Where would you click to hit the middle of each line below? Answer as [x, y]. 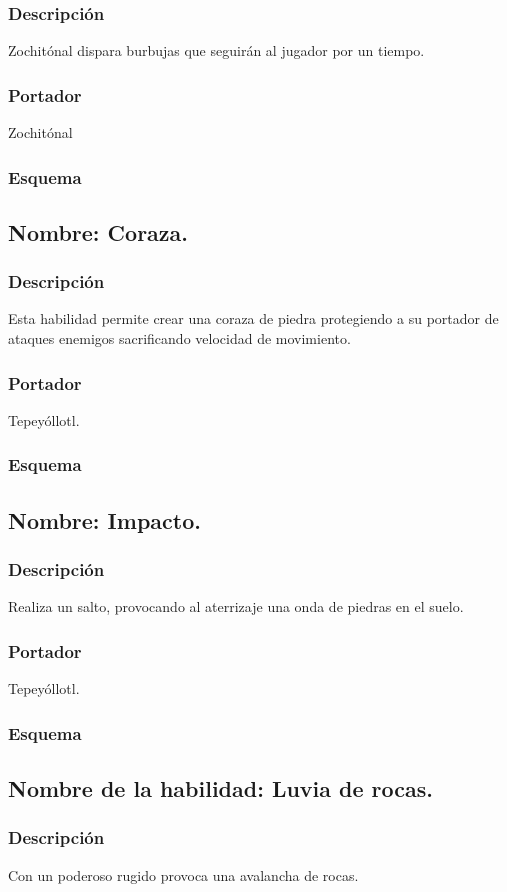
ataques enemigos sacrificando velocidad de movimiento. [179, 338]
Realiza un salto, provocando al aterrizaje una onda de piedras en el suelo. [236, 606]
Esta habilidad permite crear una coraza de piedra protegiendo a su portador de [253, 318]
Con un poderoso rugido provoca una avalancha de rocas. [183, 874]
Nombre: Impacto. [104, 519]
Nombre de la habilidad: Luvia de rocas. [221, 787]
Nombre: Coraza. [98, 231]
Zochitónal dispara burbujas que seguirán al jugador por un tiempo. [216, 50]
